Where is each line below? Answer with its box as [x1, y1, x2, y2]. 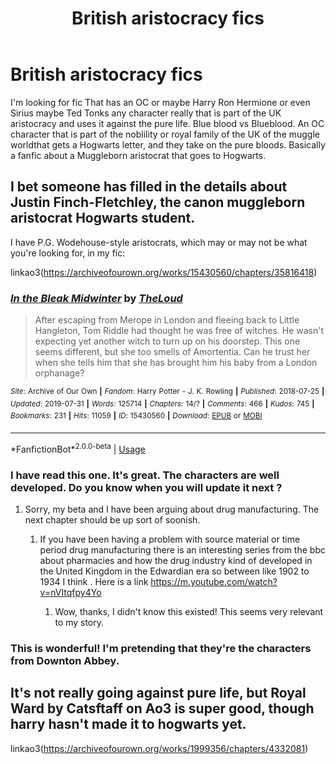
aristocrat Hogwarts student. [10, 210, 196, 227]
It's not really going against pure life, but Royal [10, 685, 307, 702]
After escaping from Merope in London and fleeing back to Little [34, 314, 300, 326]
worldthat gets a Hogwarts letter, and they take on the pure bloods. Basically [10, 138, 326, 151]
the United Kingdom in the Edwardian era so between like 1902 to [39, 565, 310, 577]
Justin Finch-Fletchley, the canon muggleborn [10, 194, 306, 211]
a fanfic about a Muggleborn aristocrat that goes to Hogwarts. [10, 149, 267, 161]
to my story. [54, 616, 105, 628]
